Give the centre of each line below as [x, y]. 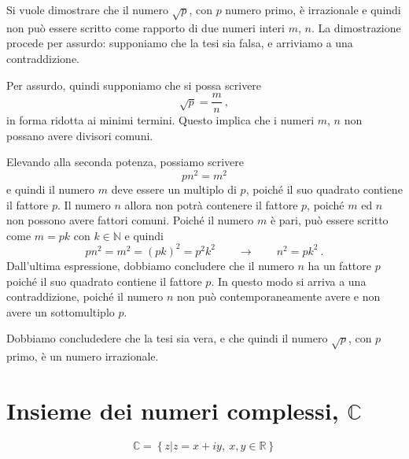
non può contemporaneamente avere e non [278, 296]
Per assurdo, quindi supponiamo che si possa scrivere [134, 85]
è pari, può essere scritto [329, 220]
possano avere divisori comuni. [80, 135]
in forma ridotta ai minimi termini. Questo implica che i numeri [160, 120]
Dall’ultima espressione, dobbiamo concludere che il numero [150, 265]
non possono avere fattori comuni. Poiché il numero [130, 220]
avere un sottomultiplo [61, 311]
